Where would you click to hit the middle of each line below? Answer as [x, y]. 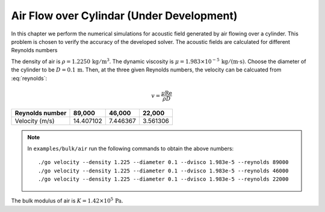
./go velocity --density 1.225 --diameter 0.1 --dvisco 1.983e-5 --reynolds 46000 [163, 171]
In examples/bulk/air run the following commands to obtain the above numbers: [131, 148]
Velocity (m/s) [35, 121]
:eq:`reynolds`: [29, 78]
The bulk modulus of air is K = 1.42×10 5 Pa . [67, 200]
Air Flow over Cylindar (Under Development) [124, 16]
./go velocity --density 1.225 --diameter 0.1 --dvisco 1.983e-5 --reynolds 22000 [163, 179]
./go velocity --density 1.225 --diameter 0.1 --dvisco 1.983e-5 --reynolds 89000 [163, 162]
